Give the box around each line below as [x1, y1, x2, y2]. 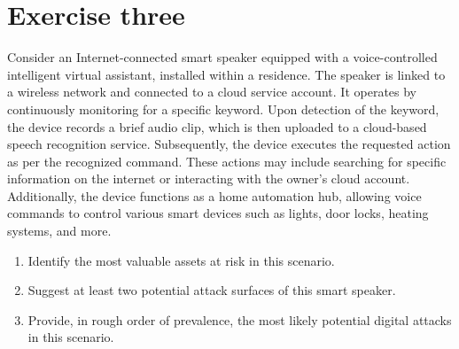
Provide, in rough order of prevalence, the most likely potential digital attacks [27, 310, 452, 329]
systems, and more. [7, 221, 112, 240]
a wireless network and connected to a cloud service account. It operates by [7, 82, 417, 101]
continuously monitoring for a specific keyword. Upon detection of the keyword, [7, 99, 440, 118]
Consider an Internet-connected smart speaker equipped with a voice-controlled [7, 48, 438, 66]
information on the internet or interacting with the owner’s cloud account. [7, 169, 410, 188]
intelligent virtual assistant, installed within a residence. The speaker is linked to [7, 65, 446, 83]
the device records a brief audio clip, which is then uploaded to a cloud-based [7, 117, 427, 136]
